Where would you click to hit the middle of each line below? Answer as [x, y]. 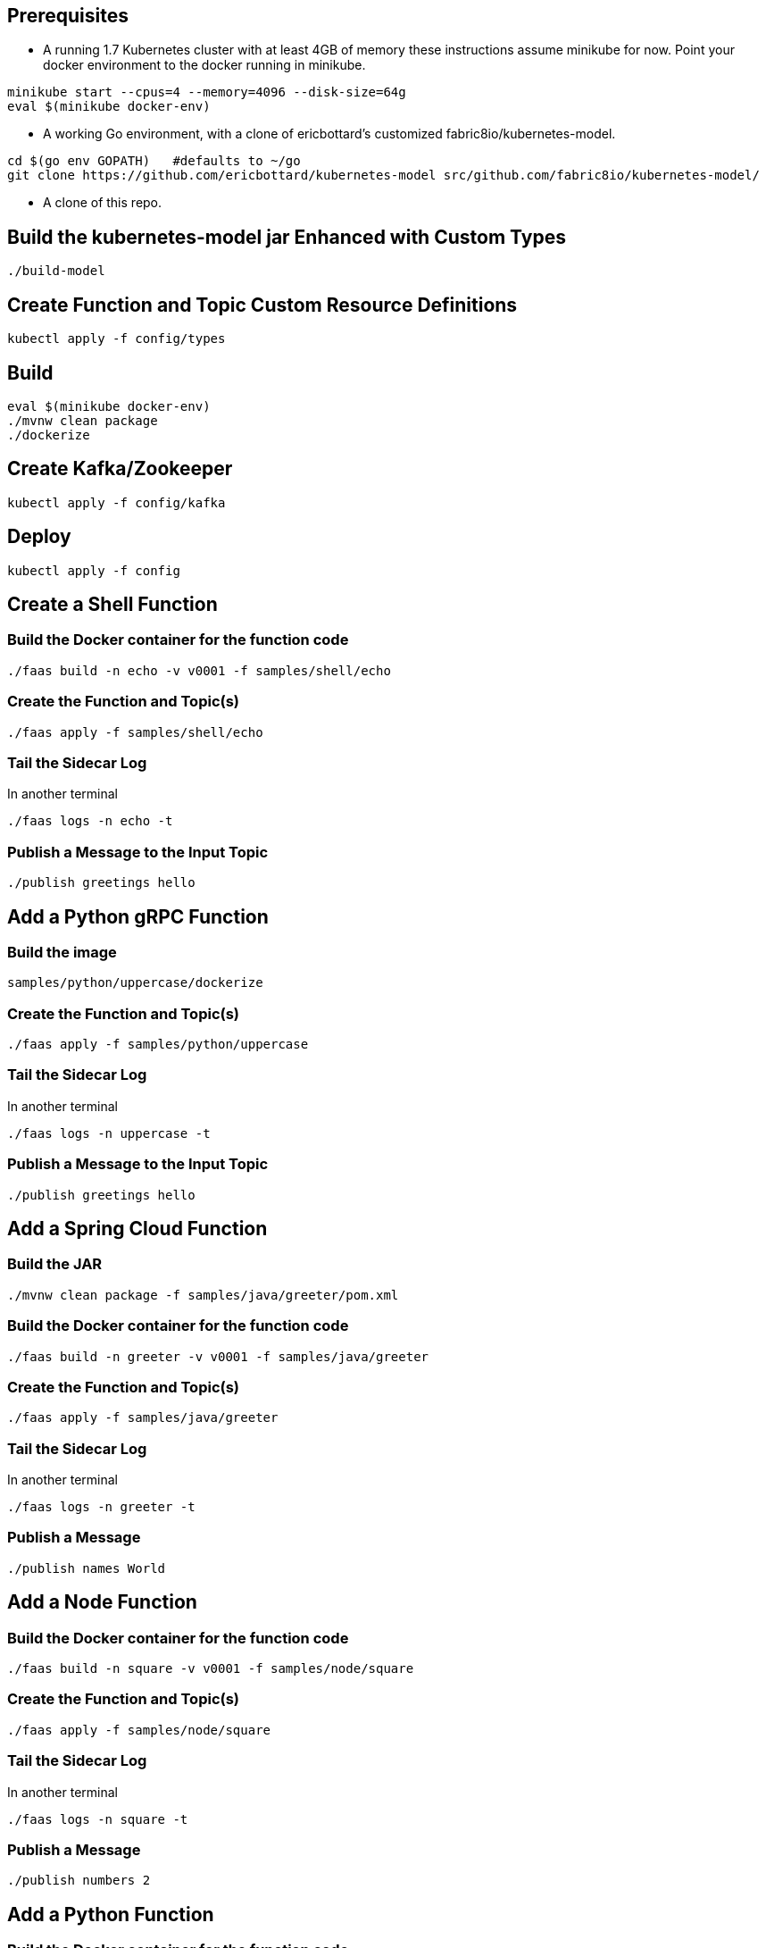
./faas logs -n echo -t [90, 821]
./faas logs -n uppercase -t [109, 1133]
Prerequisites [68, 16]
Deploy [39, 537]
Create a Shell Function [112, 605]
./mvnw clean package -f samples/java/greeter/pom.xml [203, 1295]
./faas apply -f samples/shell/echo [135, 732]
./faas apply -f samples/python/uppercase [158, 1045]
